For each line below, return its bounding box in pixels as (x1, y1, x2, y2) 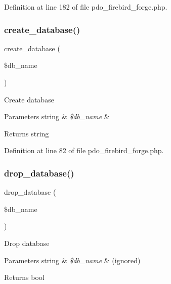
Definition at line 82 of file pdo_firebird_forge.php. (4, 145, 164, 156)
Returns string (4, 128, 49, 138)
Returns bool (4, 272, 45, 282)
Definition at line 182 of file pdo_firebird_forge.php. (4, 2, 167, 12)
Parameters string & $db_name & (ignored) (4, 255, 141, 265)
